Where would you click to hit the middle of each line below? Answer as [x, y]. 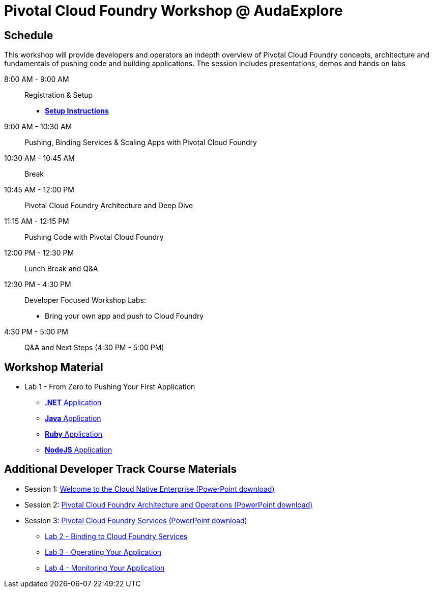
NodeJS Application [78, 450]
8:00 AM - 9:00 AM [37, 79]
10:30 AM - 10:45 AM [39, 158]
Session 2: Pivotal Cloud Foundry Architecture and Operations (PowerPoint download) [169, 504]
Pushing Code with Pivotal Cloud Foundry [94, 237]
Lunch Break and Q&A [61, 269]
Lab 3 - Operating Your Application [103, 552]
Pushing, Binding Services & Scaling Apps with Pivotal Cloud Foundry [141, 143]
